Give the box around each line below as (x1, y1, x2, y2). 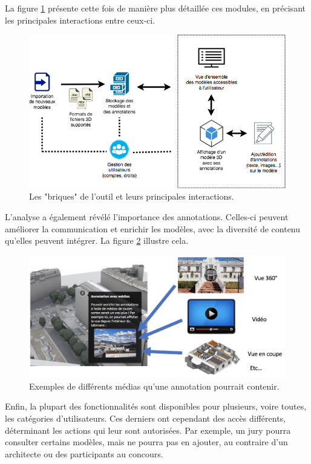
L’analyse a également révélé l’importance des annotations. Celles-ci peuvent (5, 211, 289, 223)
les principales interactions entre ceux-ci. (5, 13, 155, 26)
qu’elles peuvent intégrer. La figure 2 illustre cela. (5, 234, 189, 247)
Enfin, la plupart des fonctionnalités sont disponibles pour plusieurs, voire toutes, (5, 400, 307, 413)
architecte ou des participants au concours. (5, 447, 163, 460)
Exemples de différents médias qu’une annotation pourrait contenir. (29, 379, 280, 392)
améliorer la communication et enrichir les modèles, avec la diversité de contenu (5, 222, 301, 235)
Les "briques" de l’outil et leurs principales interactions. (29, 190, 234, 203)
